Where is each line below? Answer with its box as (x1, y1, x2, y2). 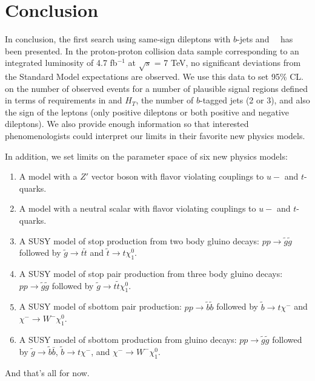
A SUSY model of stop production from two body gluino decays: (19, 234, 259, 247)
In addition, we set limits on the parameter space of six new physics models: (5, 149, 288, 162)
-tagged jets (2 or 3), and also (200, 94, 310, 106)
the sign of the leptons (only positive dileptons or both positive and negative (5, 105, 290, 118)
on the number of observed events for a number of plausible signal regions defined (5, 82, 308, 94)
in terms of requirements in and (5, 94, 122, 106)
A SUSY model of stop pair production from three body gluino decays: (19, 267, 283, 279)
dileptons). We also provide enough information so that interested (5, 117, 249, 130)
